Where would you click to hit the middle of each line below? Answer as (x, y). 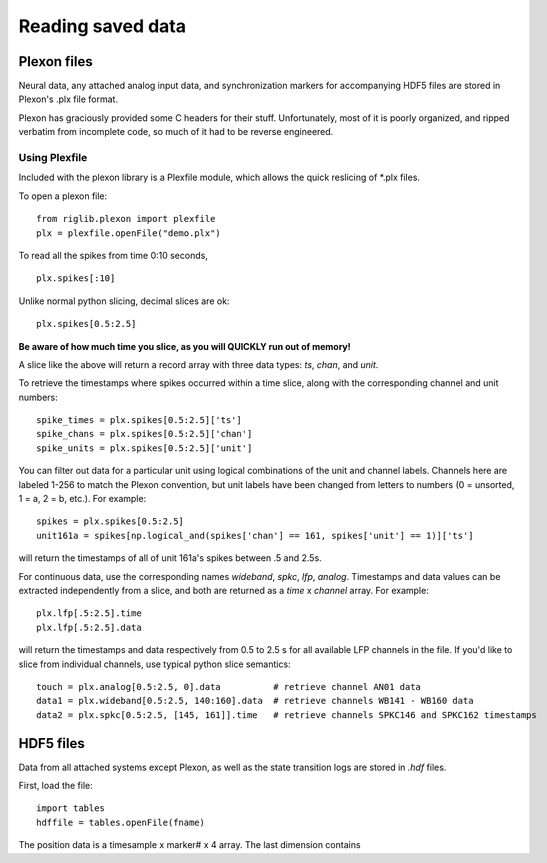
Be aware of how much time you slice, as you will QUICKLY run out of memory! (184, 346)
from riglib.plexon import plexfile (126, 219)
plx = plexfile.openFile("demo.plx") (129, 233)
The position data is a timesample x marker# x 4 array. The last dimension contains (189, 845)
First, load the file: (56, 785)
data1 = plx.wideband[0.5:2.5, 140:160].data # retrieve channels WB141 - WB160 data (255, 701)
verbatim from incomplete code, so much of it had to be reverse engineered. (176, 132)
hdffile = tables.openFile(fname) (120, 822)
